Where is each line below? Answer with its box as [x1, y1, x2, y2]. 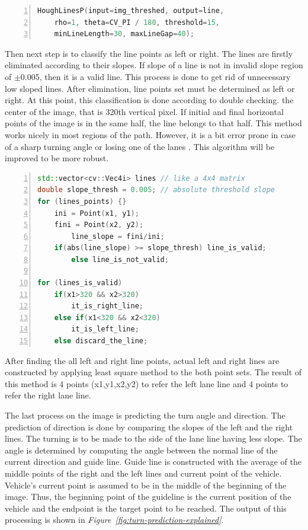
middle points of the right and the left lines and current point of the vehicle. [5, 467, 282, 479]
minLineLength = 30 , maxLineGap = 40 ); [54, 30, 194, 39]
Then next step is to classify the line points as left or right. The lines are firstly [5, 47, 293, 59]
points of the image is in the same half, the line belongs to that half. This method [5, 117, 302, 129]
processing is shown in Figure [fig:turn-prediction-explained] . [5, 513, 224, 526]
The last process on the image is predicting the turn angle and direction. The [5, 409, 285, 421]
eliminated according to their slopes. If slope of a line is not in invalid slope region [5, 59, 303, 71]
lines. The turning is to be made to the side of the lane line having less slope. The [5, 432, 302, 445]
